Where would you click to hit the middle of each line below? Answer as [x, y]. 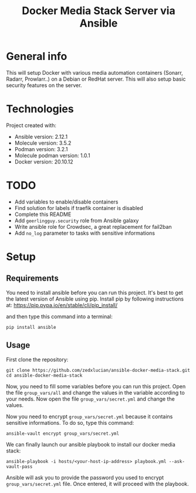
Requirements [32, 279]
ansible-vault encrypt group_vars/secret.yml [62, 434]
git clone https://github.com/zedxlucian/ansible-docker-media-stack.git [98, 370]
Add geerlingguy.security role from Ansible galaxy [77, 220]
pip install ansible [31, 327]
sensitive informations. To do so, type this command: [70, 422]
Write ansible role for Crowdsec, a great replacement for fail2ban [93, 226]
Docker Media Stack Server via [99, 11]
